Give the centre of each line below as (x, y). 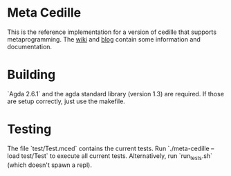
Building (31, 75)
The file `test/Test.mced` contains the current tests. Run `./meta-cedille (108, 148)
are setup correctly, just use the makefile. (66, 101)
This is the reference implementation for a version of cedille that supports (112, 32)
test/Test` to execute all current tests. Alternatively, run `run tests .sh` (117, 156)
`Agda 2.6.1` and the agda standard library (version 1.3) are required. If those (116, 94)
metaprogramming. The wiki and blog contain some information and (104, 39)
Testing (29, 129)
